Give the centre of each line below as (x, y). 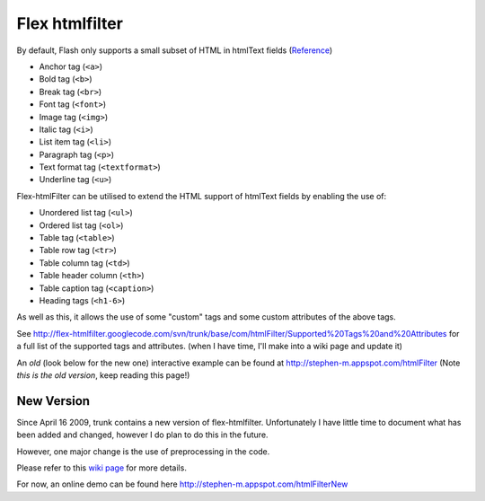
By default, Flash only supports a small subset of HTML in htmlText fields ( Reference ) (175, 50)
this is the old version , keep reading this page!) (103, 375)
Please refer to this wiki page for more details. (102, 468)
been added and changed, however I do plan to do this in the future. (142, 435)
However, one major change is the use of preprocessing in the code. (143, 451)
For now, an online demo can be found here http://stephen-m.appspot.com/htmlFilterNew (182, 484)
